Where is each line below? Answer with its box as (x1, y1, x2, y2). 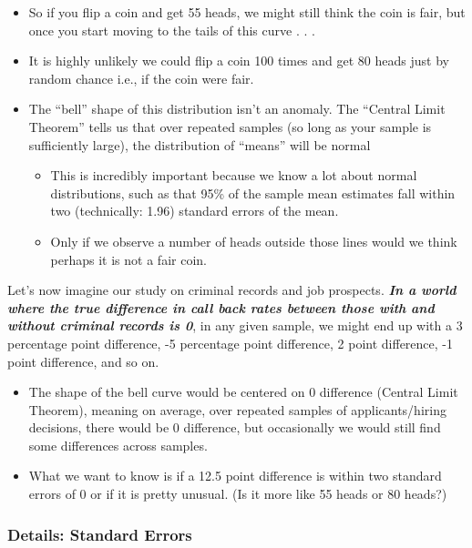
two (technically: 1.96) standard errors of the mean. (50, 201, 339, 220)
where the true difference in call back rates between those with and (7, 298, 435, 317)
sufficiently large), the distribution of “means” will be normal (28, 135, 371, 154)
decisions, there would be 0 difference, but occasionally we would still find (28, 418, 441, 437)
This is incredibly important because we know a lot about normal (50, 166, 417, 185)
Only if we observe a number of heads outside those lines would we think (50, 231, 457, 250)
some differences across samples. (28, 435, 208, 454)
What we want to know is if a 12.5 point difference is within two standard (28, 466, 442, 485)
